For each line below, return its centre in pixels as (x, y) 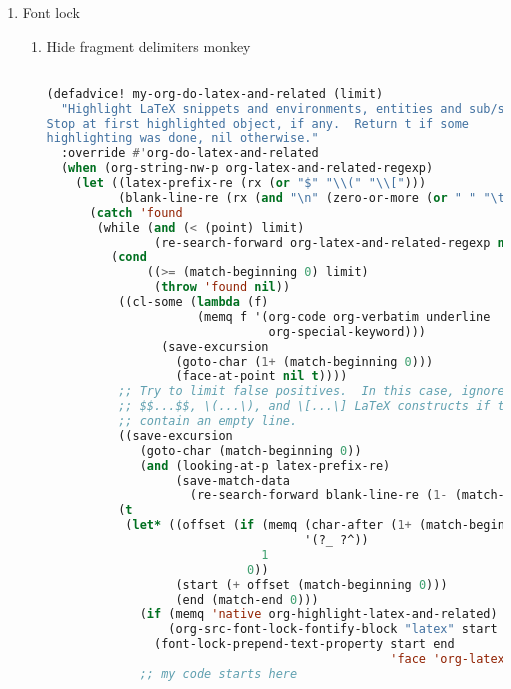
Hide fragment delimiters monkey (148, 45)
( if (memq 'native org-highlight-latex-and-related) (318, 614)
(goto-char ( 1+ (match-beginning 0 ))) (304, 361)
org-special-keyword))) (347, 331)
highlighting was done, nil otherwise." (182, 138)
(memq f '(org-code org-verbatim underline (343, 316)
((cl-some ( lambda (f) (193, 302)
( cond (129, 257)
